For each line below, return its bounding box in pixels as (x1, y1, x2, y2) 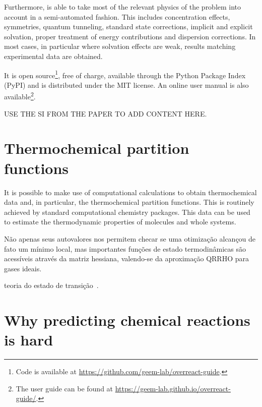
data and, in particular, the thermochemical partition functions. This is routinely (4, 197, 254, 207)
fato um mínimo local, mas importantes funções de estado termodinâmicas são (4, 243, 246, 254)
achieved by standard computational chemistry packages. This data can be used (4, 206, 250, 217)
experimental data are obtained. (4, 50, 103, 61)
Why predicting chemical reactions (4, 310, 250, 330)
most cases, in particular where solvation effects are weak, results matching (4, 41, 236, 51)
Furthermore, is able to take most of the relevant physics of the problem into (4, 2, 241, 12)
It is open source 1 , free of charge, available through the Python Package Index (4, 68, 246, 80)
